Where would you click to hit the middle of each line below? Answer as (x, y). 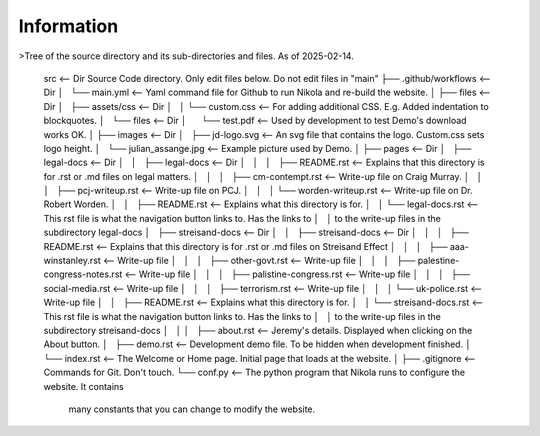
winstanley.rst (72, 261)
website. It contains (84, 386)
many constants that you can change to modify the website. (192, 409)
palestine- (438, 261)
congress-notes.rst (83, 274)
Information (68, 26)
